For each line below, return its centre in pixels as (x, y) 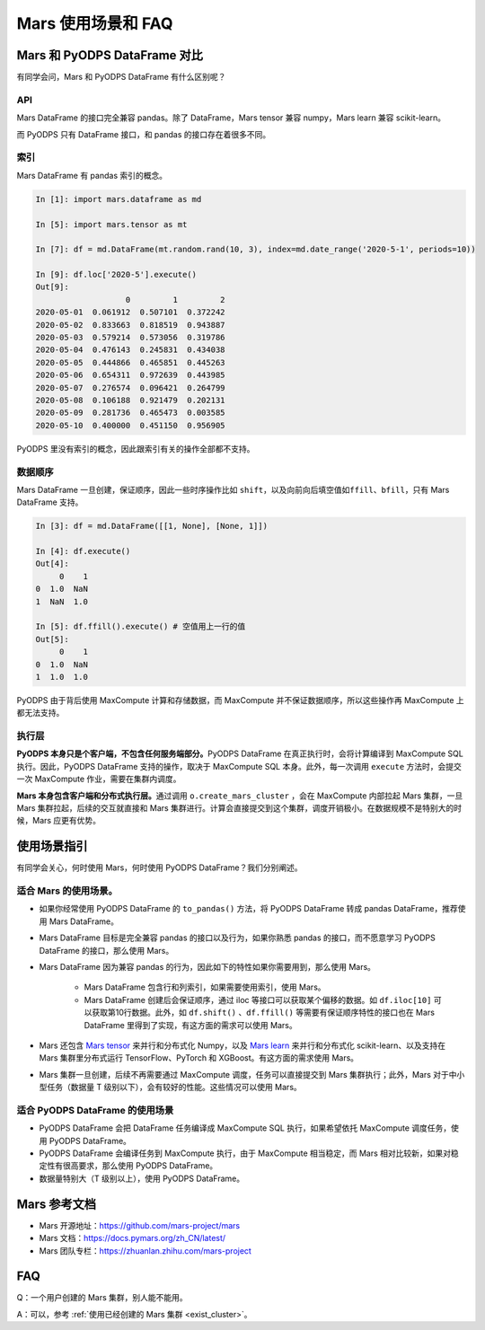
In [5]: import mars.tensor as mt (111, 224)
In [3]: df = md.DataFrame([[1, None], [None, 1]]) (152, 526)
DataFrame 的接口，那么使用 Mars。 (106, 950)
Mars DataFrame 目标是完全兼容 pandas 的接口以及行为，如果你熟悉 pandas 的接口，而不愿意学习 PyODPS (237, 938)
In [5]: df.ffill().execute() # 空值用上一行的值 (141, 627)
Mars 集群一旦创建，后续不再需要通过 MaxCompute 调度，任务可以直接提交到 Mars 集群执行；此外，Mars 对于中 (248, 1074)
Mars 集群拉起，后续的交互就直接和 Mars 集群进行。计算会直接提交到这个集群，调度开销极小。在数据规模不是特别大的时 (239, 808)
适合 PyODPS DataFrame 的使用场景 (95, 1110)
